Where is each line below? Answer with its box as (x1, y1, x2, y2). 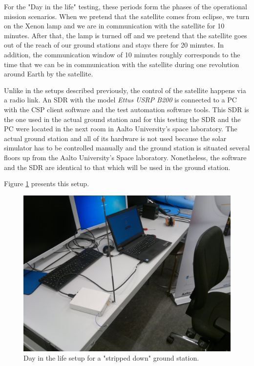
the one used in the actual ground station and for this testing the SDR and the (4, 114, 241, 124)
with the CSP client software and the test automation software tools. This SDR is (4, 104, 249, 114)
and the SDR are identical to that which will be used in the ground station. (4, 162, 231, 172)
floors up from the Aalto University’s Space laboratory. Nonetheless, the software (4, 152, 247, 162)
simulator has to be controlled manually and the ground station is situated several (4, 143, 250, 153)
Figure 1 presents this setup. (4, 178, 89, 189)
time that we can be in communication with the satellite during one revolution (4, 59, 239, 69)
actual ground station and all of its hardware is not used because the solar (4, 133, 227, 143)
